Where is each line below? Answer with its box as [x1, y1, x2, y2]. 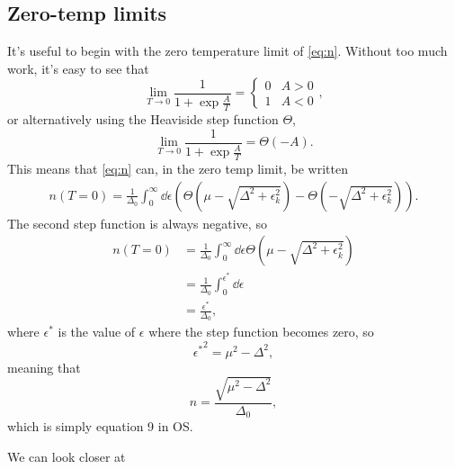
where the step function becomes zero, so [148, 322, 374, 341]
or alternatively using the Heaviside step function [7, 110, 279, 129]
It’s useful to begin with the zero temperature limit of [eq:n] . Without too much [7, 41, 448, 60]
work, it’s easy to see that [7, 59, 149, 77]
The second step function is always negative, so [7, 213, 267, 232]
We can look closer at [7, 446, 126, 465]
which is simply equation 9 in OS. [7, 417, 193, 436]
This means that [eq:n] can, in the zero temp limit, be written [7, 159, 349, 178]
